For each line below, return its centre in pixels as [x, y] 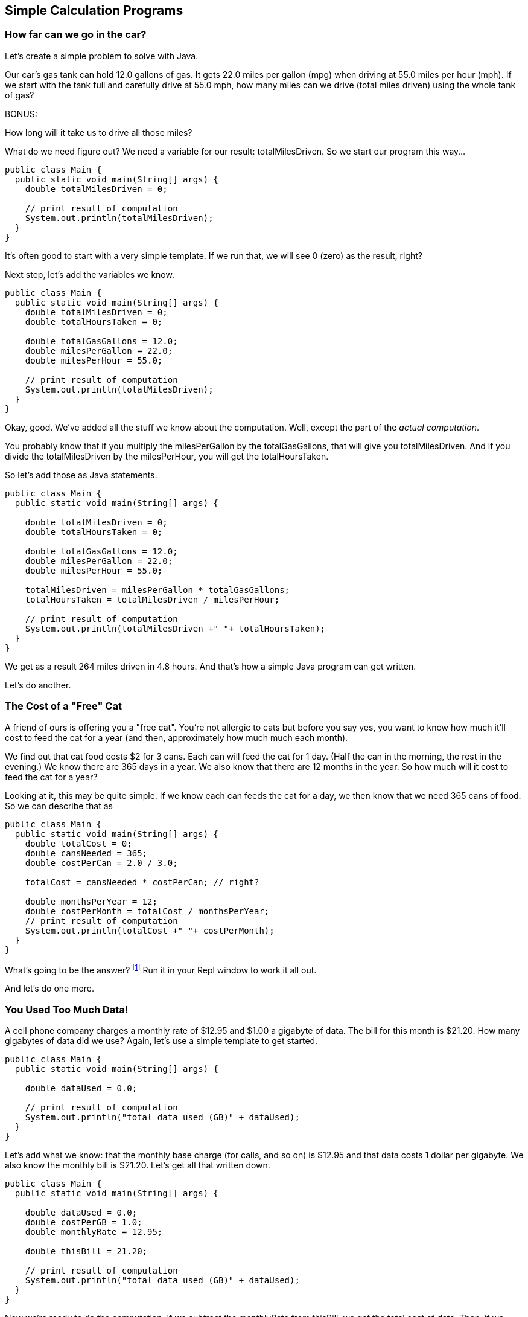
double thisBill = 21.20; [86, 1251]
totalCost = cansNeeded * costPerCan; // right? [142, 882]
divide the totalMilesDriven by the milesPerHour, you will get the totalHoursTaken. [167, 456]
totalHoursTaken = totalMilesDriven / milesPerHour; [152, 599]
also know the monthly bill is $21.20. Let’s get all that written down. [138, 1165]
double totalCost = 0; [78, 843]
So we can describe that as [59, 806]
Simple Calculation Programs [94, 11]
